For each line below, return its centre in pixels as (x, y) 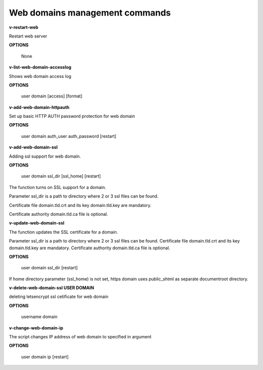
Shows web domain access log (40, 76)
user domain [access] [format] (52, 96)
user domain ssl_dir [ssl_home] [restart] (61, 176)
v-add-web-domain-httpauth (39, 107)
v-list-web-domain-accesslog (40, 67)
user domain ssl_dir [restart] (49, 268)
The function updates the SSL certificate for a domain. (64, 232)
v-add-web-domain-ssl (33, 147)
